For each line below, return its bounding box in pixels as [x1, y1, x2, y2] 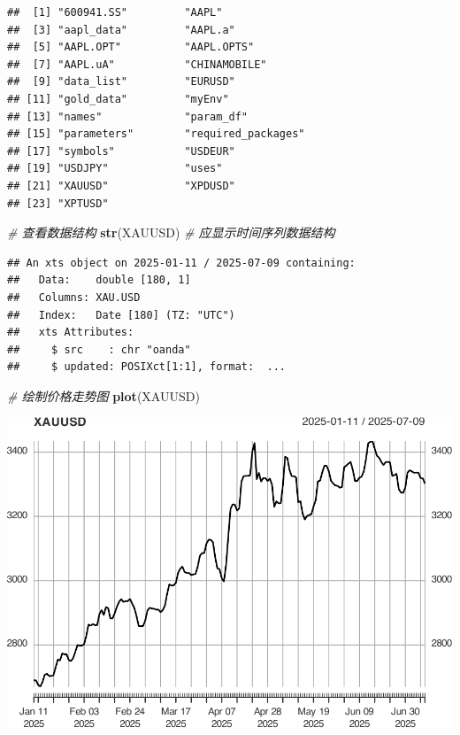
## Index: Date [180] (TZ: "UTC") [7, 308, 235, 321]
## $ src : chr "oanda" [7, 343, 191, 356]
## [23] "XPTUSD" [7, 197, 109, 210]
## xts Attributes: [7, 326, 134, 339]
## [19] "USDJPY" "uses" [7, 162, 223, 175]
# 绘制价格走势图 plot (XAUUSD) [7, 386, 200, 405]
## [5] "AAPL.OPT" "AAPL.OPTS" [7, 41, 255, 54]
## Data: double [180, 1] [7, 274, 191, 287]
